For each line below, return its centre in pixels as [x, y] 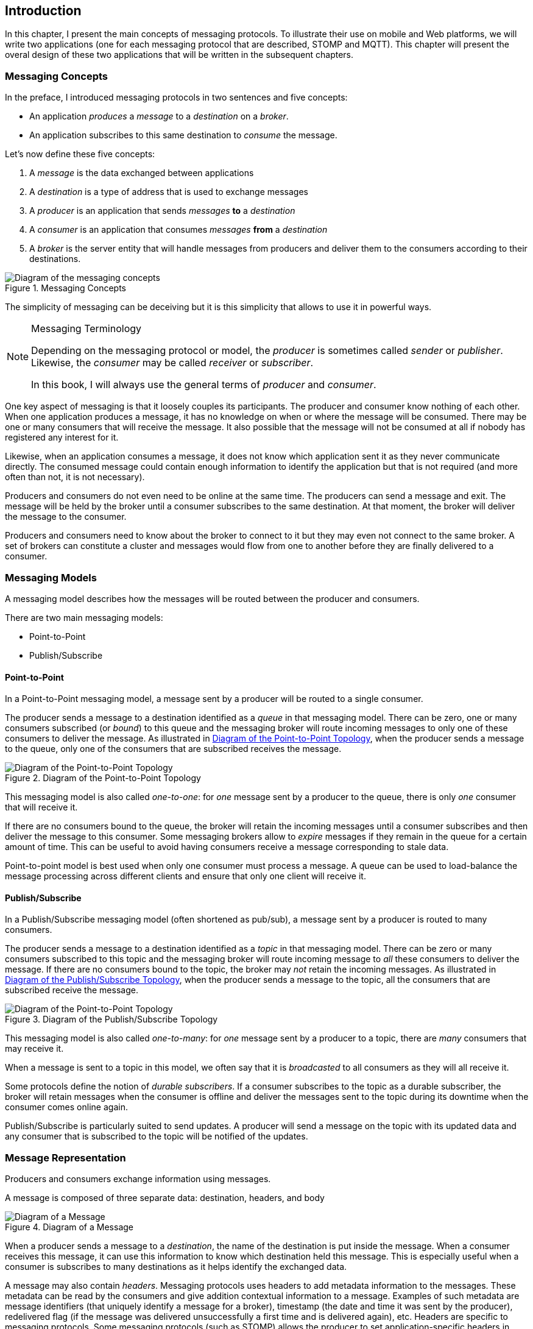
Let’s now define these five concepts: [80, 154]
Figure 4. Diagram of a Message [69, 1227]
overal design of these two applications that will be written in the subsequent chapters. [179, 55]
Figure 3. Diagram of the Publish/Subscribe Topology [111, 1019]
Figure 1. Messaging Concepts [66, 288]
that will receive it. [41, 807]
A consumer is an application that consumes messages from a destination [178, 230]
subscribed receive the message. [72, 990]
